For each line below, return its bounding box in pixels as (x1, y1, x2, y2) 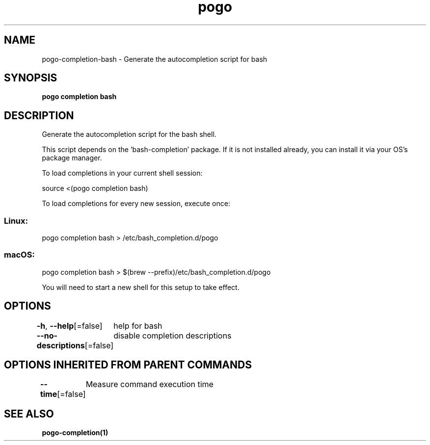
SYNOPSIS (4, 72, 57, 84)
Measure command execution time (85, 379, 214, 390)
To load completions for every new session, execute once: (42, 199, 230, 208)
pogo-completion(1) (42, 428, 108, 437)
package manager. (42, 154, 102, 162)
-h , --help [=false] (36, 320, 103, 331)
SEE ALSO (4, 407, 54, 420)
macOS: (4, 250, 35, 260)
